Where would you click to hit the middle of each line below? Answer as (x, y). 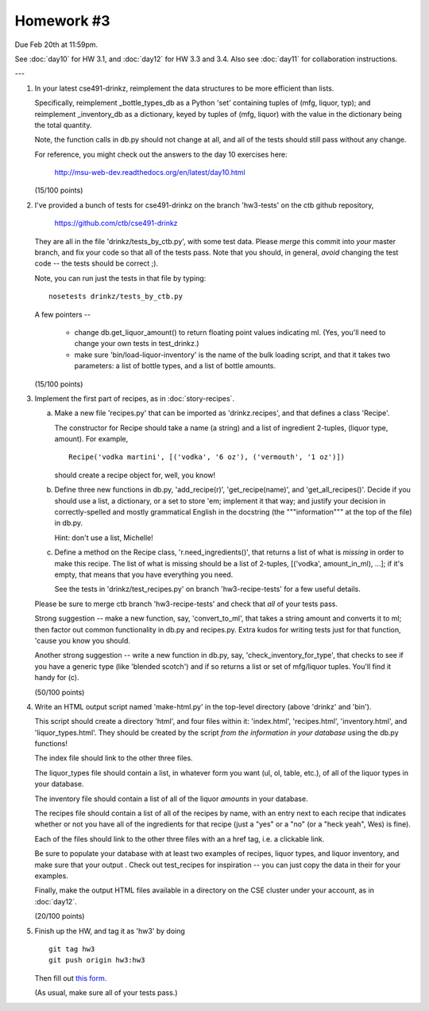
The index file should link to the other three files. (114, 758)
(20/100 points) (60, 916)
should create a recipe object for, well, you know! (135, 475)
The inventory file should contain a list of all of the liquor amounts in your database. (172, 799)
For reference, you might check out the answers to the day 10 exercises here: (161, 154)
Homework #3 (62, 21)
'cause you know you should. (82, 640)
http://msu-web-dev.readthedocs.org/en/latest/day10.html (150, 173)
